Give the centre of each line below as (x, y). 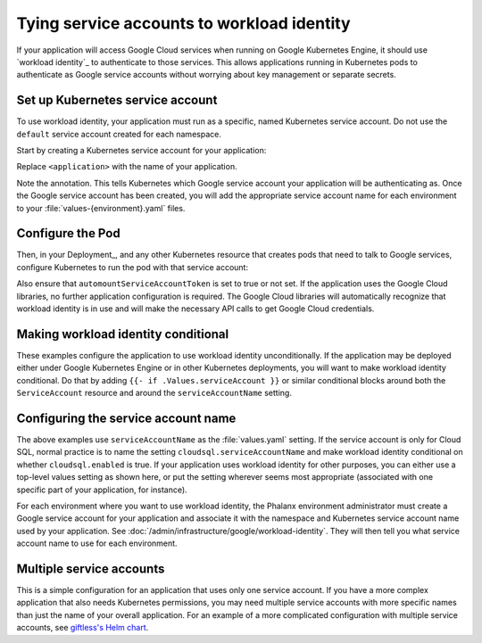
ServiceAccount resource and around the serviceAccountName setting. (154, 393)
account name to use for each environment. (97, 543)
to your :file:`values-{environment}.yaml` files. (101, 208)
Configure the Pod (68, 233)
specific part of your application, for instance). (102, 490)
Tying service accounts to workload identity (184, 23)
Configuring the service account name (126, 418)
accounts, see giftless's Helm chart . (83, 628)
